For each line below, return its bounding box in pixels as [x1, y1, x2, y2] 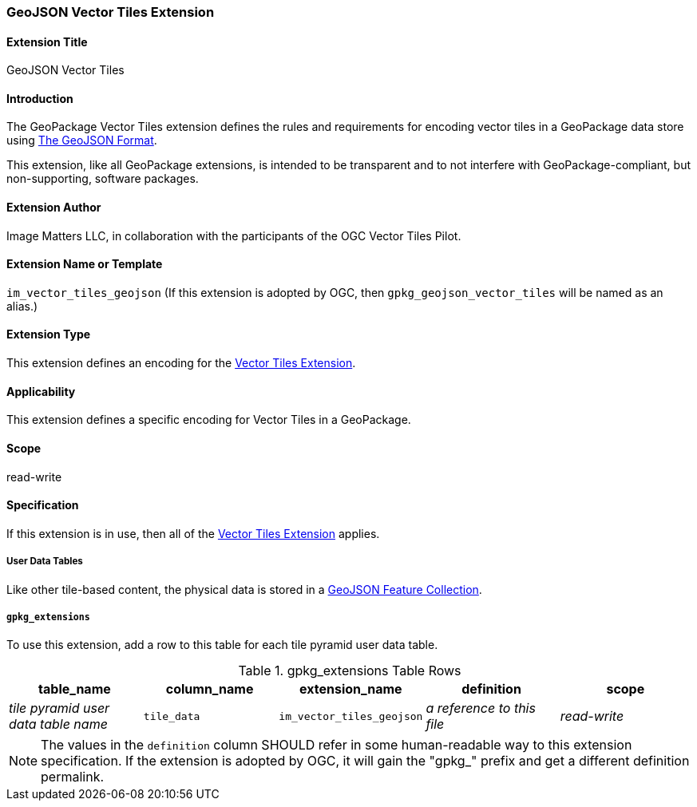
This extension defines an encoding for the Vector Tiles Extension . [6, 356, 356, 370]
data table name [9, 716, 108, 733]
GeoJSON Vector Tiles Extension [6, 4, 215, 20]
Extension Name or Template [6, 257, 163, 271]
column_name [165, 681, 254, 698]
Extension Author [6, 200, 101, 215]
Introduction [6, 91, 73, 105]
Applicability [6, 384, 76, 398]
